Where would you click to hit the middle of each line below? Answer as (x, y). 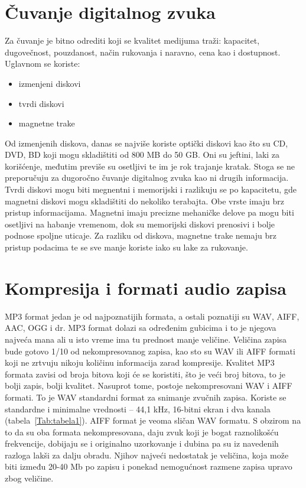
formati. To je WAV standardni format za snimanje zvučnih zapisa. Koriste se (146, 397)
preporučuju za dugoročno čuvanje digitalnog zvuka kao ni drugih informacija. (147, 178)
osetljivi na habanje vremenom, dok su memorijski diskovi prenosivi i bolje (140, 224)
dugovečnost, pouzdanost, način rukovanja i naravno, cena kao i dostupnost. (143, 52)
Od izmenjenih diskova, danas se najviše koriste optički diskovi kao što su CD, (147, 143)
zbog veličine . (29, 478)
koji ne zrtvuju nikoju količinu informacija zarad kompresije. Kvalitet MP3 (140, 362)
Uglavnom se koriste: (43, 64)
